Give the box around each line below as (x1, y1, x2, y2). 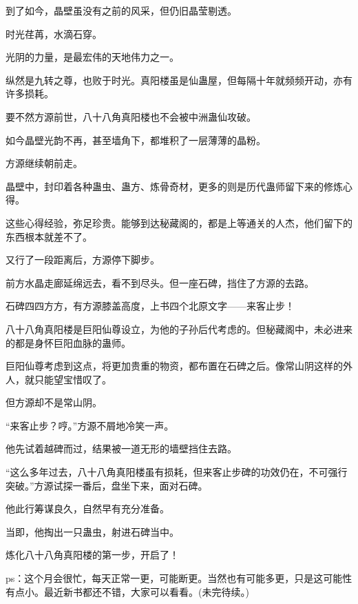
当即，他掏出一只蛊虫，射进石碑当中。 (6, 524, 179, 538)
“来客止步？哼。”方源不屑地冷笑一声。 (6, 418, 174, 432)
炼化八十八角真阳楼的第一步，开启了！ (6, 547, 179, 562)
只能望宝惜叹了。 (34, 372, 112, 386)
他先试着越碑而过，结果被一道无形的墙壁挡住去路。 (6, 441, 237, 456)
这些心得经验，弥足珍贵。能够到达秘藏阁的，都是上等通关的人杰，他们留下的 (6, 215, 352, 230)
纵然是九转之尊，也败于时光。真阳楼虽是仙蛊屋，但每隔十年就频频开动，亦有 (6, 72, 352, 87)
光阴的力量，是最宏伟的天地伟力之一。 (6, 50, 179, 64)
